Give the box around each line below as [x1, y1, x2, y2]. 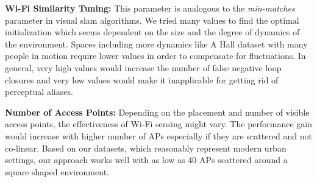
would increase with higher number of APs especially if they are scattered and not [5, 129, 312, 142]
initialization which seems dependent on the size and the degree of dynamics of [5, 26, 300, 38]
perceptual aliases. [5, 85, 73, 98]
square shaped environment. [5, 165, 109, 178]
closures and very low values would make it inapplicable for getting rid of [5, 73, 279, 86]
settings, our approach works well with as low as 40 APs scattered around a [5, 153, 288, 166]
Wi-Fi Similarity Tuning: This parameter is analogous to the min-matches [5, 2, 295, 14]
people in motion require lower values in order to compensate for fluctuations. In [5, 49, 306, 62]
